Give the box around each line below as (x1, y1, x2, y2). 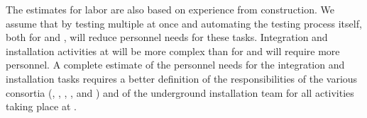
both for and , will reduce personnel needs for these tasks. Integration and (6, 30, 328, 45)
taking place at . (6, 99, 77, 114)
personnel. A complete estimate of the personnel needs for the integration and (6, 57, 345, 72)
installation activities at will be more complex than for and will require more (6, 43, 340, 58)
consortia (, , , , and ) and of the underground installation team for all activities (6, 85, 354, 100)
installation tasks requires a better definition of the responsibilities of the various (6, 71, 358, 85)
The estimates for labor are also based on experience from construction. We (6, 2, 334, 16)
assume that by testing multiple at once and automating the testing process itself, (6, 16, 362, 30)
